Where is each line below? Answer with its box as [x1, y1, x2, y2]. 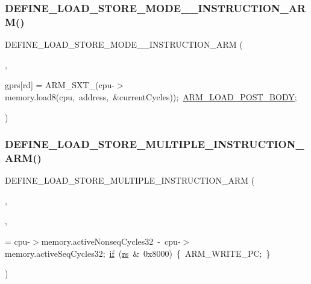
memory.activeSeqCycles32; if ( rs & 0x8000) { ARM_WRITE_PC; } [5, 247, 271, 259]
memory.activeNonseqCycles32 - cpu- [41, 235, 181, 248]
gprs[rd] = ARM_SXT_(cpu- [5, 79, 115, 91]
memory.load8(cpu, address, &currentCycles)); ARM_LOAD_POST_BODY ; [5, 90, 297, 103]
